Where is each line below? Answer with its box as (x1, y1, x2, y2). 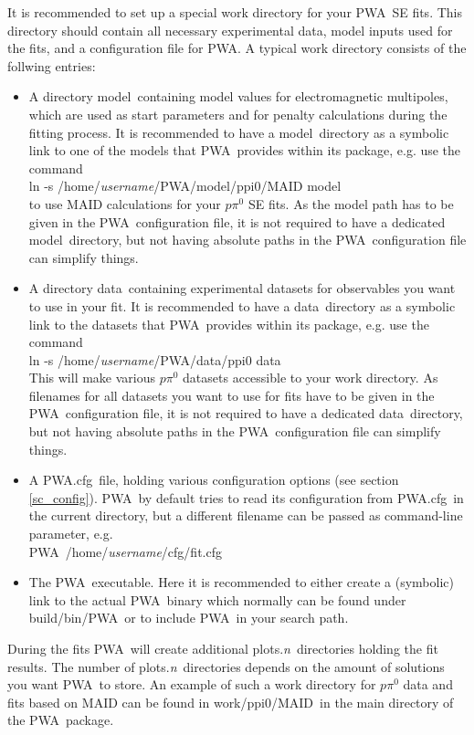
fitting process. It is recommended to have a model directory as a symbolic (28, 122, 449, 142)
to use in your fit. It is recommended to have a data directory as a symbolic (28, 296, 456, 315)
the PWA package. (7, 710, 114, 730)
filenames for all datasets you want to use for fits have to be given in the (28, 385, 435, 404)
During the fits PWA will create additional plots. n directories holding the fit (7, 639, 438, 657)
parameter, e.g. (28, 524, 113, 543)
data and (403, 675, 453, 694)
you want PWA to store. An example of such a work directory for (7, 675, 376, 694)
